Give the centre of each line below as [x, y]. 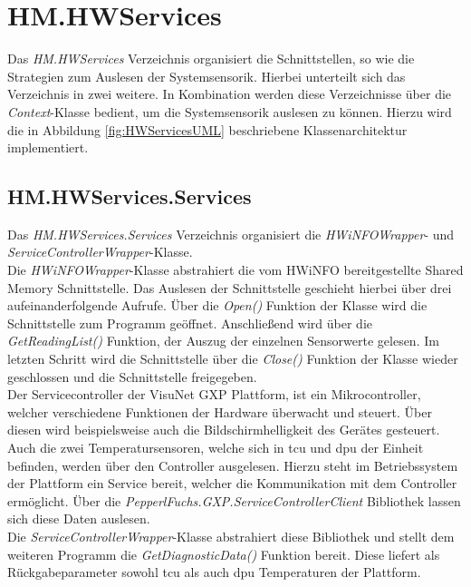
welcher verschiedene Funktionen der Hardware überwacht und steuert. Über [220, 411]
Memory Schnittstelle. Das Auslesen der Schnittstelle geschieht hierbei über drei [230, 287]
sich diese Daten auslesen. [79, 519]
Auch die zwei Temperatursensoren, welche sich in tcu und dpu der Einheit [216, 448]
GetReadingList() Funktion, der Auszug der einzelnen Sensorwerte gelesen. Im [223, 341]
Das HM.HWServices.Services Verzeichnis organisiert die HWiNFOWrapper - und [231, 234]
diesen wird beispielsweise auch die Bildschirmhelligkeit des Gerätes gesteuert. [224, 430]
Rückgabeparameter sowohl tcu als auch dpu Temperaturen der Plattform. [214, 572]
